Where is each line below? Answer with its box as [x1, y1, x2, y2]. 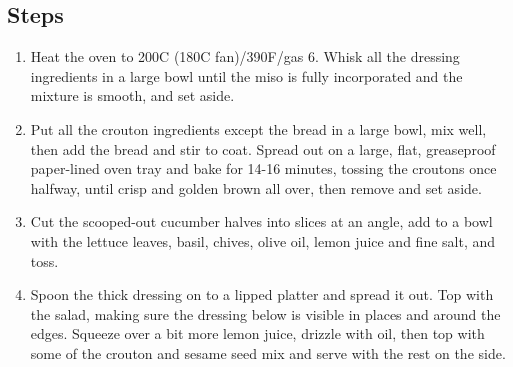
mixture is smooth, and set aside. [30, 85, 235, 106]
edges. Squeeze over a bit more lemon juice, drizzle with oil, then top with [30, 323, 485, 344]
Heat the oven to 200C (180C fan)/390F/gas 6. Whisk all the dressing [30, 46, 460, 67]
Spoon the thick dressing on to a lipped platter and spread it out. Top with [30, 284, 494, 305]
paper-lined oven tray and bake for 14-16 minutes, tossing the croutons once [30, 158, 497, 179]
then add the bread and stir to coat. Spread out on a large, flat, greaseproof [30, 138, 496, 159]
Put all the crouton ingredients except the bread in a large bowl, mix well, [30, 118, 487, 139]
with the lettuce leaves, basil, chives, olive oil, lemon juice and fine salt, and [30, 230, 496, 251]
